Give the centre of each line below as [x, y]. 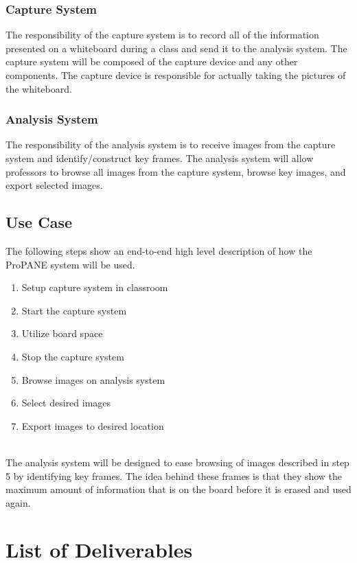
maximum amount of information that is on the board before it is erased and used [178, 489]
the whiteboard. [39, 88]
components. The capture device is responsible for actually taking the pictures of [176, 75]
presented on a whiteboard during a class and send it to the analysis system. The [176, 48]
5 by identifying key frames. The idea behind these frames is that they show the [174, 475]
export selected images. [54, 185]
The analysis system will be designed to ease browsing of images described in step [177, 462]
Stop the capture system [73, 356]
